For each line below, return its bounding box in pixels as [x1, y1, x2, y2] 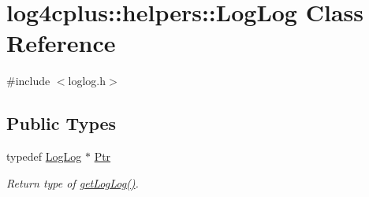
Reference [6, 27, 116, 59]
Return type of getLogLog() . [6, 174, 139, 191]
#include [6, 72, 50, 89]
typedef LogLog [6, 148, 82, 165]
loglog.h [68, 72, 106, 89]
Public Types [6, 111, 117, 136]
